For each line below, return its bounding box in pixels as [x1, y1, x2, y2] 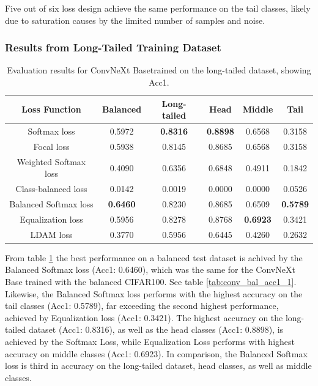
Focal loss [33, 139, 70, 152]
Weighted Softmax [17, 155, 86, 168]
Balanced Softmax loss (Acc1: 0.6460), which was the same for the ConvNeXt [5, 263, 295, 276]
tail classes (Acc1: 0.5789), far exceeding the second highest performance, [5, 299, 279, 312]
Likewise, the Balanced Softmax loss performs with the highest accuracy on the [5, 287, 303, 300]
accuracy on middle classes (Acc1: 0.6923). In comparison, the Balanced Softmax [5, 347, 308, 360]
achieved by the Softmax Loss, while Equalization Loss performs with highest [5, 335, 295, 347]
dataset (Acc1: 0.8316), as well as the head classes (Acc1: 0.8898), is [28, 323, 284, 336]
